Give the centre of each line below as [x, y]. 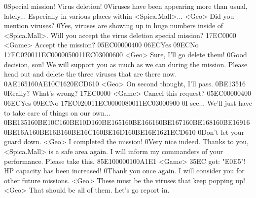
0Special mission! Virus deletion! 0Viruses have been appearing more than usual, [126, 6]
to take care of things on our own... [57, 112]
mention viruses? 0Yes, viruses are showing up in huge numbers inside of [114, 25]
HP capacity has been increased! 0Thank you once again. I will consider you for [124, 171]
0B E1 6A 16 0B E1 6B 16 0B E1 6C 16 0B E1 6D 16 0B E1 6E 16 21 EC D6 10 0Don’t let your [124, 132]
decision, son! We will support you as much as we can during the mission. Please [126, 64]
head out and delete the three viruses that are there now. [91, 74]
